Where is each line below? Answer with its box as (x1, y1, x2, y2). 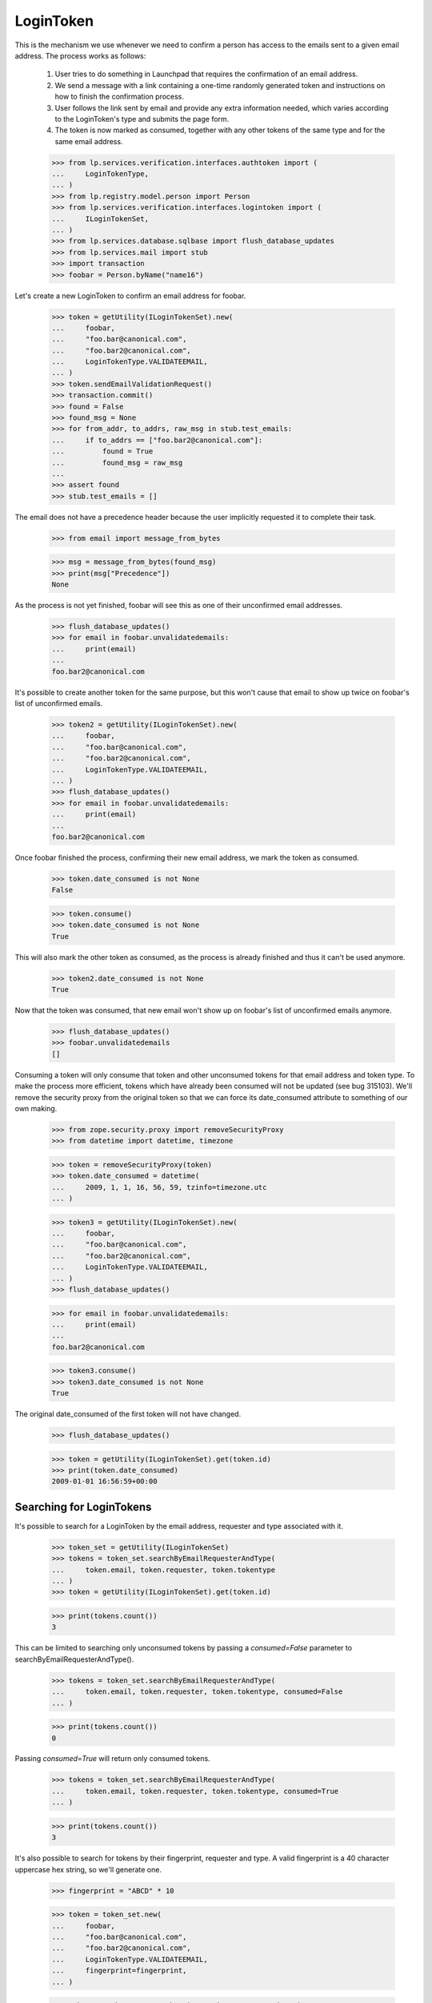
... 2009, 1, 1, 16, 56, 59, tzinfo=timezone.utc (51, 1183, 267, 1191)
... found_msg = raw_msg (51, 457, 183, 467)
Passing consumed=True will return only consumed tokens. (14, 1754, 211, 1763)
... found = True (51, 447, 154, 456)
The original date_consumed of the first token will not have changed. (14, 1409, 242, 1419)
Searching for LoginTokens (14, 1500, 152, 1513)
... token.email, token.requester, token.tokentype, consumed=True (51, 1787, 339, 1795)
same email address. (54, 136, 123, 146)
